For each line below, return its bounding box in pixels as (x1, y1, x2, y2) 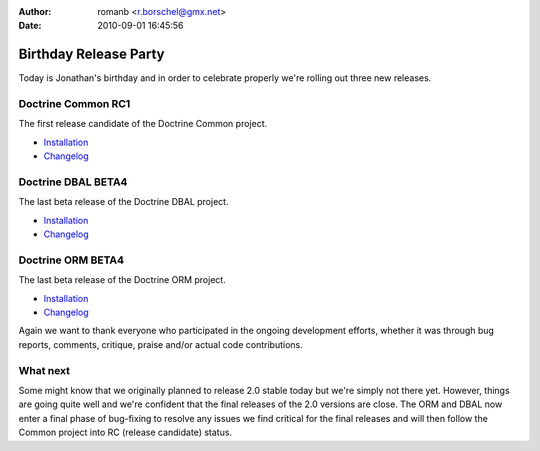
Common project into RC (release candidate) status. (18, 426, 233, 439)
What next (18, 363, 70, 377)
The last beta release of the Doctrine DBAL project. (18, 196, 229, 208)
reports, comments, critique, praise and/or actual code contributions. (18, 338, 304, 350)
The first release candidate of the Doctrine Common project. (18, 118, 268, 130)
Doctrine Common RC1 (18, 97, 131, 111)
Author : (18, 6, 52, 17)
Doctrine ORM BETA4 (18, 253, 125, 267)
